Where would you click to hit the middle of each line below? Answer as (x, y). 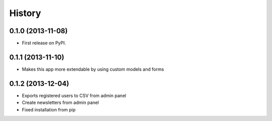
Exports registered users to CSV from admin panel (74, 95)
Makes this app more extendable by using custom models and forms (93, 69)
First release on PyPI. (44, 43)
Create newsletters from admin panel (60, 102)
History (25, 13)
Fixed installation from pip (49, 109)
